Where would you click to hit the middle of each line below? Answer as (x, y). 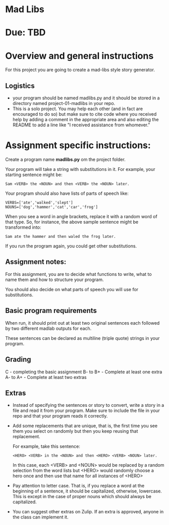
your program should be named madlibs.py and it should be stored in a (86, 98)
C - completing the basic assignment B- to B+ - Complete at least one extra (84, 372)
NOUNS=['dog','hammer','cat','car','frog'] (52, 207)
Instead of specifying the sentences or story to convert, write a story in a (88, 405)
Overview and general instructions (79, 56)
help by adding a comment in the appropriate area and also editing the (86, 120)
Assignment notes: (36, 262)
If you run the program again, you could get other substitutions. (71, 246)
